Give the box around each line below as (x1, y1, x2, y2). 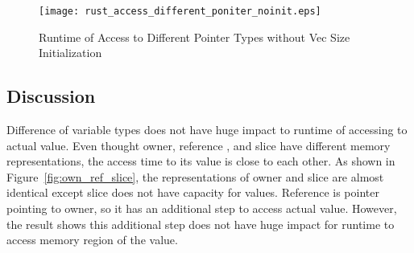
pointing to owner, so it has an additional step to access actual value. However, (6, 200, 397, 217)
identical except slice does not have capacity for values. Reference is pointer (6, 184, 379, 201)
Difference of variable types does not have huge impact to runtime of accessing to (6, 121, 408, 138)
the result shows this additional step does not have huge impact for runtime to (6, 215, 395, 232)
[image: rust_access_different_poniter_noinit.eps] (39, 6, 321, 17)
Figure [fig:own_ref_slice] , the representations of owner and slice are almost (6, 168, 384, 185)
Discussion (6, 84, 96, 108)
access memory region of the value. (6, 231, 178, 248)
